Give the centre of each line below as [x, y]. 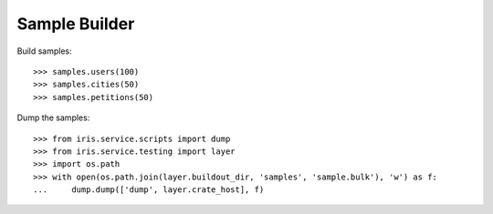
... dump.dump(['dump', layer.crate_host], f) [149, 190]
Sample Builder [76, 24]
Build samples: [44, 51]
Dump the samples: [53, 117]
